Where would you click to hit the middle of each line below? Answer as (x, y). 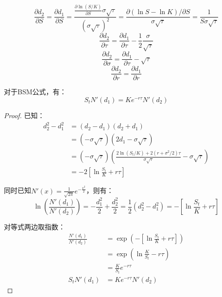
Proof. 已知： (24, 115)
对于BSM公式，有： (35, 92)
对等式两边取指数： (34, 227)
